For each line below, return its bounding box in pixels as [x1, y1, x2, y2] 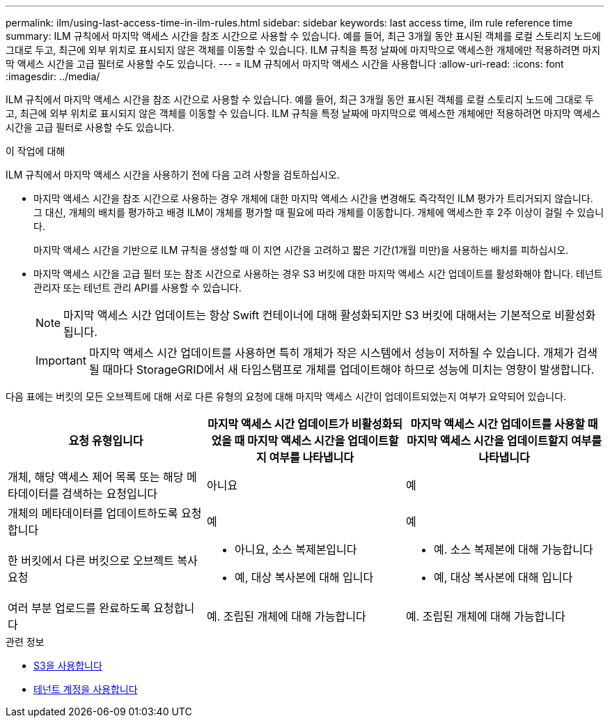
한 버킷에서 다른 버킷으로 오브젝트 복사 [8, 554, 198, 568]
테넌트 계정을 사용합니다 [33, 683, 138, 695]
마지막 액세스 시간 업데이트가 [207, 417, 349, 431]
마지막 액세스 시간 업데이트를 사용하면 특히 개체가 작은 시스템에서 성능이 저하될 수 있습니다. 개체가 [88, 346, 574, 360]
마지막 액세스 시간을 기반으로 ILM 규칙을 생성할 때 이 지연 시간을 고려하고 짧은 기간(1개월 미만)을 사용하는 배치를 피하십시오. [33, 244, 569, 256]
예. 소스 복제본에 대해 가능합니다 [433, 542, 593, 556]
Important [36, 353, 86, 367]
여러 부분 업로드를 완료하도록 [8, 601, 150, 615]
